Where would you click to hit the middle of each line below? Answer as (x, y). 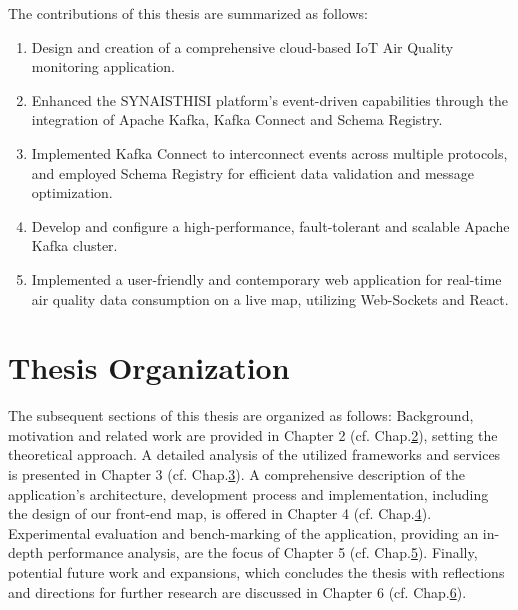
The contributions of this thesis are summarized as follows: (188, 13)
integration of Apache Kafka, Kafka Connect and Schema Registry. (237, 119)
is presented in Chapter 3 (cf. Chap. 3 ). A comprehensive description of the (237, 474)
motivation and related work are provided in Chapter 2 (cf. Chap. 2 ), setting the (253, 434)
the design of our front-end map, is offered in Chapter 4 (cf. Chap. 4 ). (220, 513)
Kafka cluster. (74, 245)
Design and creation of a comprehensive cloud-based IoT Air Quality (242, 46)
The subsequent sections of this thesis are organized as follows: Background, (241, 415)
